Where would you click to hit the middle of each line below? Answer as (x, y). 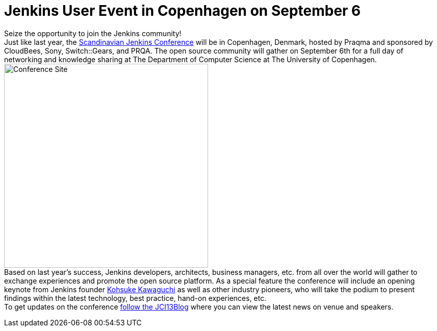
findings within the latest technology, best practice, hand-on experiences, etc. (135, 298)
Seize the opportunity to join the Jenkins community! (93, 33)
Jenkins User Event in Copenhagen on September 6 (183, 11)
